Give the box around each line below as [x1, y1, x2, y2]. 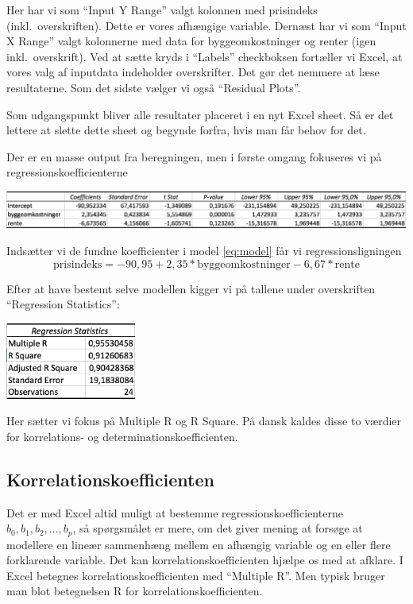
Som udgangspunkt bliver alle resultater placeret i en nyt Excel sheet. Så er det [6, 106, 394, 122]
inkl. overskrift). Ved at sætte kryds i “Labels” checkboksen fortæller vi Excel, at [6, 48, 403, 64]
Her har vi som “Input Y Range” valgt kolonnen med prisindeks [6, 2, 318, 17]
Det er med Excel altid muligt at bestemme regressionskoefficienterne [6, 504, 343, 521]
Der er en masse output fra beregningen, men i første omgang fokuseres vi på [6, 148, 382, 165]
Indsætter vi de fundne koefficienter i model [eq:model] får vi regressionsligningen [6, 242, 402, 259]
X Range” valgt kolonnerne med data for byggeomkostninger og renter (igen [6, 33, 376, 49]
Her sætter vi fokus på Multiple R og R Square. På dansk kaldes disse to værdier [6, 412, 402, 429]
